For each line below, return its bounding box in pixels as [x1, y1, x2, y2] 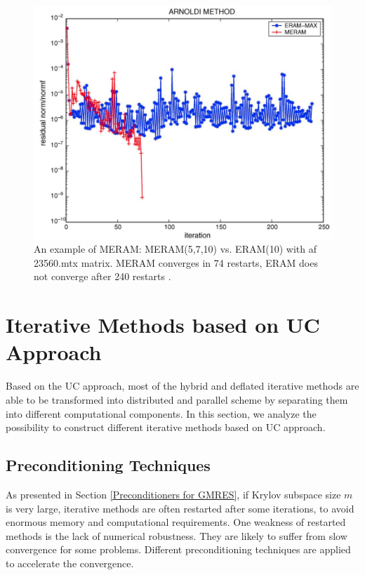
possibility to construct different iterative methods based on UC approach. [6, 420, 326, 435]
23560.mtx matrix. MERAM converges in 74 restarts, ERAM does [34, 255, 318, 270]
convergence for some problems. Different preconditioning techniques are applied [6, 542, 351, 557]
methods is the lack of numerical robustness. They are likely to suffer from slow [6, 528, 347, 543]
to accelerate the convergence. [6, 555, 134, 570]
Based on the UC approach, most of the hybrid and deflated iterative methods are [6, 378, 359, 393]
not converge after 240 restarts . [34, 269, 171, 284]
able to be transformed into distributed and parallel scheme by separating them [6, 392, 348, 407]
